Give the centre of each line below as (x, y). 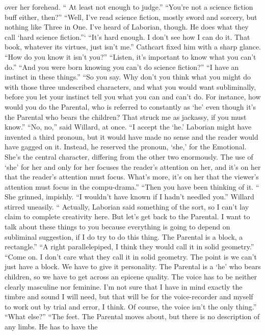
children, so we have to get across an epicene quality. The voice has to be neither (131, 277)
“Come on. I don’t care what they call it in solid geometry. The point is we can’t (131, 256)
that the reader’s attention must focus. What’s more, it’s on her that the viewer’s (132, 177)
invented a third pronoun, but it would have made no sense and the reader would (131, 136)
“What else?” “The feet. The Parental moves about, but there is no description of (132, 316)
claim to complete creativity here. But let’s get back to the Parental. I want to (127, 216)
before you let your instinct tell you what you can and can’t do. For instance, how (133, 97)
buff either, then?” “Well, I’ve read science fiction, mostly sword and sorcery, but (131, 17)
